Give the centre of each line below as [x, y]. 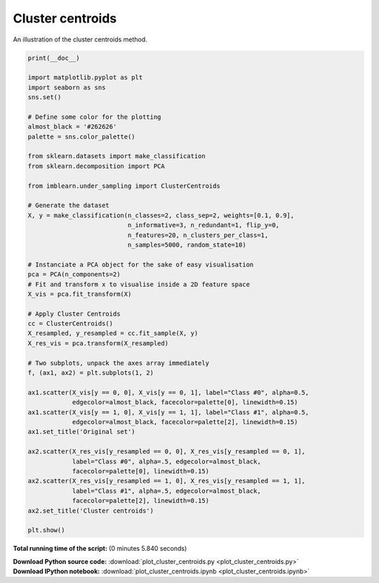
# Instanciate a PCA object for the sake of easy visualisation [141, 264]
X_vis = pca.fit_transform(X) [80, 294]
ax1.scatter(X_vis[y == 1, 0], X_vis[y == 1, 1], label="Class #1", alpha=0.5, [168, 412]
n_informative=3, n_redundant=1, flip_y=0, [204, 225]
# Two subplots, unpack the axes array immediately [119, 363]
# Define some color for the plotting [94, 117]
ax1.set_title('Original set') [82, 432]
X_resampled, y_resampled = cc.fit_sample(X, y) [113, 333]
